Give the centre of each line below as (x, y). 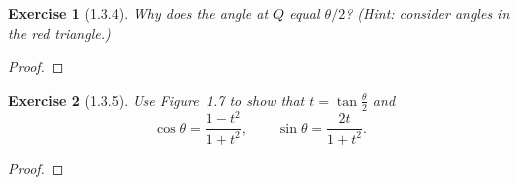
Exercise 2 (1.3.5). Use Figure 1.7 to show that (156, 99)
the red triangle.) (59, 32)
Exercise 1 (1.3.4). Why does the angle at (138, 13)
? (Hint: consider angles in (427, 13)
